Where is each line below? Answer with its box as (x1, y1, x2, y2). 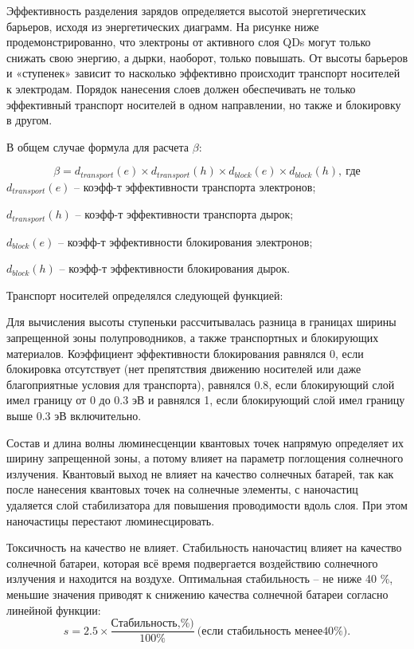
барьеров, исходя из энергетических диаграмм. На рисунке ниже (6, 18, 319, 34)
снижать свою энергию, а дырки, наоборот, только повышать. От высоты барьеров (6, 49, 408, 65)
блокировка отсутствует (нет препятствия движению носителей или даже (6, 360, 361, 377)
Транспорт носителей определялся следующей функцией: (6, 286, 283, 303)
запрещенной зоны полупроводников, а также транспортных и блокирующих (6, 329, 379, 346)
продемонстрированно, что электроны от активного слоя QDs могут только (6, 33, 371, 50)
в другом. (6, 112, 53, 128)
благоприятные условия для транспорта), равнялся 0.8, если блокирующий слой (6, 376, 395, 392)
